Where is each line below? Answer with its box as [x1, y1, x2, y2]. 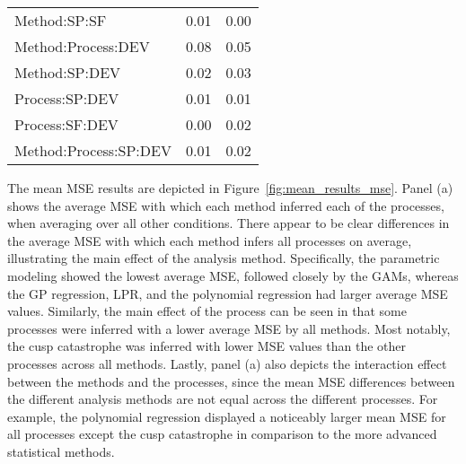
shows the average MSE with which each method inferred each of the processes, [7, 196, 444, 214]
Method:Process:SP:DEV [14, 140, 171, 161]
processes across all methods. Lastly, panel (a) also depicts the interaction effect [7, 354, 447, 372]
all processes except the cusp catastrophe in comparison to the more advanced [7, 425, 437, 443]
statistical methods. [7, 442, 115, 460]
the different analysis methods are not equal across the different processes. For [7, 390, 438, 408]
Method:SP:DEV [14, 62, 121, 83]
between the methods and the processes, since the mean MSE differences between [7, 372, 455, 390]
